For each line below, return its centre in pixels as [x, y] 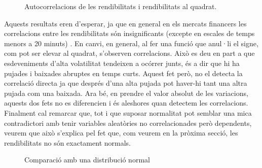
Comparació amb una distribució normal [87, 160]
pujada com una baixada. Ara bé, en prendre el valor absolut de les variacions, [126, 93]
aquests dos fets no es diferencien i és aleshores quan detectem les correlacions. [126, 103]
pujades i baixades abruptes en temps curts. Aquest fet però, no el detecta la [123, 73]
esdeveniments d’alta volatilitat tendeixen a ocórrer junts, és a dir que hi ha [122, 63]
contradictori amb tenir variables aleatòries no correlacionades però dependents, [128, 123]
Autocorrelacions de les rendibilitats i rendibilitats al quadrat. [121, 6]
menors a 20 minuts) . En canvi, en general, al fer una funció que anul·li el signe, [131, 43]
